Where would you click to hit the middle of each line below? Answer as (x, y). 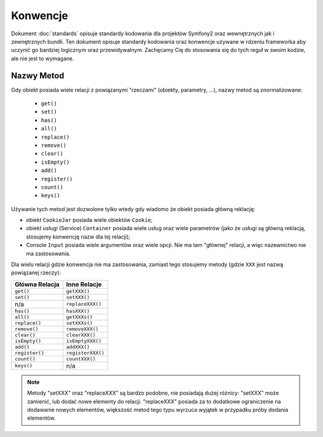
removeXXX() (82, 329)
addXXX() (78, 347)
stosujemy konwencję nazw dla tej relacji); (78, 237)
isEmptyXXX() (84, 341)
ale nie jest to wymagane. (42, 58)
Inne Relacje (84, 284)
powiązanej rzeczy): (36, 273)
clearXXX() (81, 335)
